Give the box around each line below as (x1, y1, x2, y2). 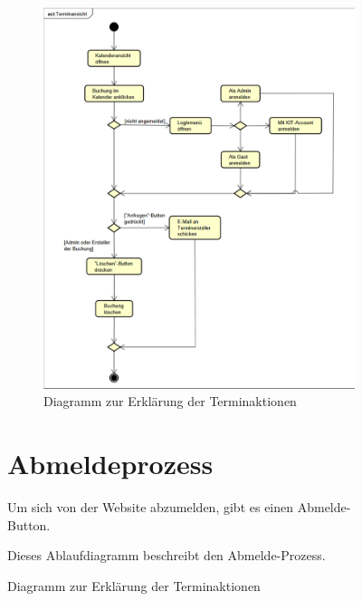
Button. (7, 515, 51, 534)
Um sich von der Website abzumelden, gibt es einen (7, 498, 294, 517)
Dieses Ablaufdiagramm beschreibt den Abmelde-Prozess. (7, 546, 326, 565)
